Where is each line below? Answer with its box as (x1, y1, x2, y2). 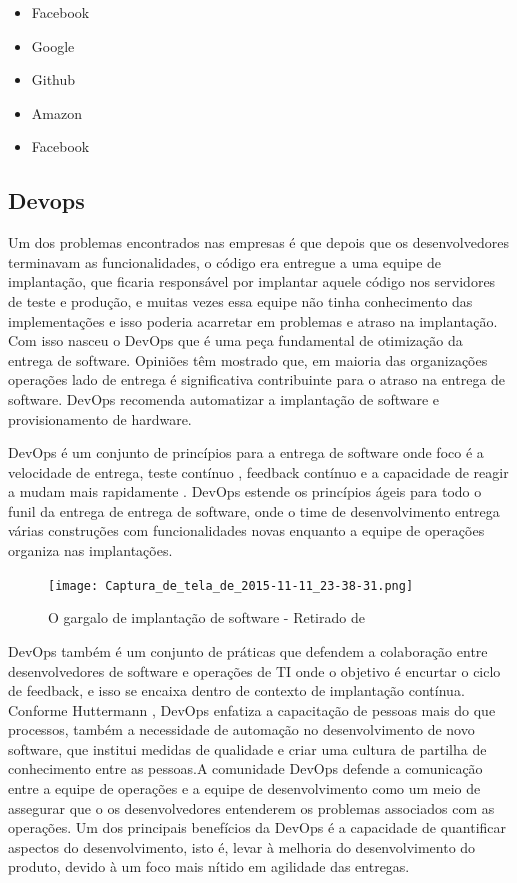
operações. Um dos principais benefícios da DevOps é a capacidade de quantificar (8, 817, 507, 838)
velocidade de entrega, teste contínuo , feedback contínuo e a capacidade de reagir (8, 461, 509, 482)
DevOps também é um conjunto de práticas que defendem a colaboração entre (8, 640, 488, 661)
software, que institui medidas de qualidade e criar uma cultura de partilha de (8, 738, 487, 759)
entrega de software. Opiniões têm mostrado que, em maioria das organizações (8, 349, 488, 370)
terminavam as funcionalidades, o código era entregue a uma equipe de (8, 251, 442, 272)
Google (31, 35, 75, 56)
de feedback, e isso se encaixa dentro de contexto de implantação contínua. (8, 680, 465, 701)
